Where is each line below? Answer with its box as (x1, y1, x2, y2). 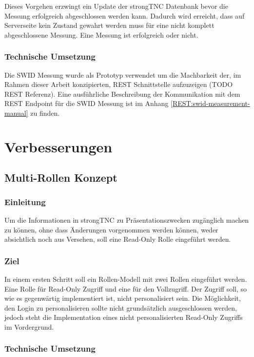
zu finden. (30, 107, 60, 118)
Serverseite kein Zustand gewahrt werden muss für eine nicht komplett (4, 20, 215, 30)
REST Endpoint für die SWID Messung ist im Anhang (4, 98, 169, 108)
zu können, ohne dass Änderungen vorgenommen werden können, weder (4, 224, 218, 234)
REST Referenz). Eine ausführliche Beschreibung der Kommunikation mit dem (4, 88, 240, 99)
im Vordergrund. (4, 321, 54, 332)
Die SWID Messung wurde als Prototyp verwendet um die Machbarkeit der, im (4, 69, 241, 80)
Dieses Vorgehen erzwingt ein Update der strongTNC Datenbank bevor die (4, 1, 228, 11)
